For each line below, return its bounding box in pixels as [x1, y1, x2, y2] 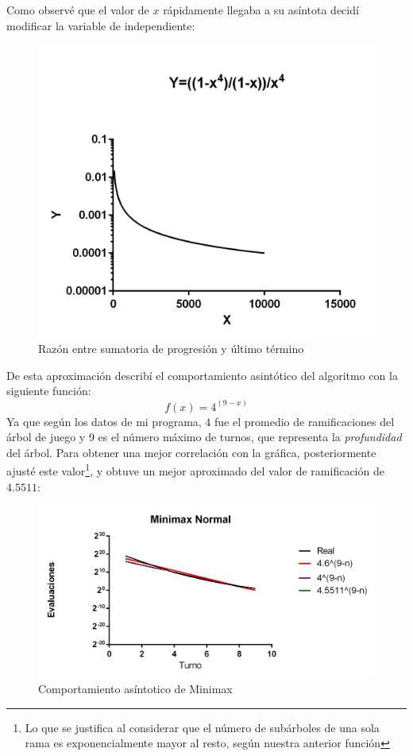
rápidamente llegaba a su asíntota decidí [163, 2, 359, 17]
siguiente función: [6, 382, 91, 399]
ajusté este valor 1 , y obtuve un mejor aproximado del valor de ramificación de [6, 460, 384, 479]
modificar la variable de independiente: [6, 17, 195, 33]
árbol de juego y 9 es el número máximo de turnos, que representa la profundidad [6, 428, 402, 445]
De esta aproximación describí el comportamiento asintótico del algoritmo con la [6, 366, 398, 383]
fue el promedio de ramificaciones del [214, 413, 395, 429]
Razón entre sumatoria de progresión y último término [38, 340, 304, 357]
